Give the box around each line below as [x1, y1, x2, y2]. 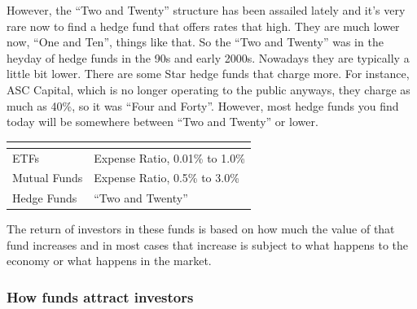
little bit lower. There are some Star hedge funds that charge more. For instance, [7, 65, 410, 82]
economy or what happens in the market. [7, 252, 212, 269]
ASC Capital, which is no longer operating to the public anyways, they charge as [7, 81, 410, 98]
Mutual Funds [12, 169, 83, 186]
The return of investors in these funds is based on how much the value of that [7, 220, 395, 237]
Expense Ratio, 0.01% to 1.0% [94, 149, 245, 166]
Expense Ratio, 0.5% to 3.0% [94, 169, 239, 186]
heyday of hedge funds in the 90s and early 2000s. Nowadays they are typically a [7, 49, 410, 66]
